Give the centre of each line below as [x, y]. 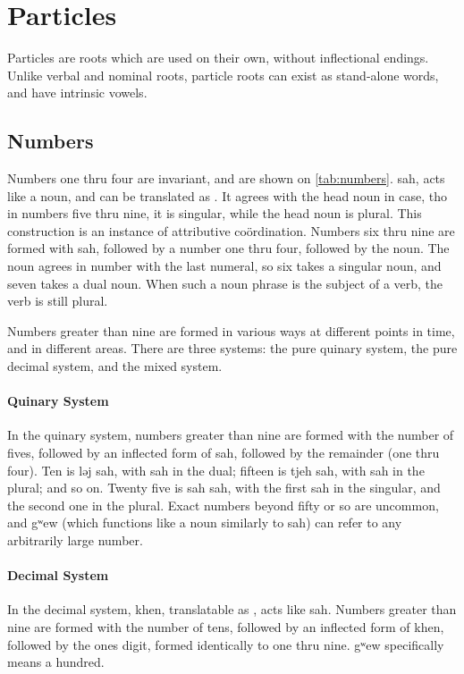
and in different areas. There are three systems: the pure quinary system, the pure [232, 348]
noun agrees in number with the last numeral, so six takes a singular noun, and [224, 266]
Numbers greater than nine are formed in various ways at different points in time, [231, 330]
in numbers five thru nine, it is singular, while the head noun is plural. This [215, 213]
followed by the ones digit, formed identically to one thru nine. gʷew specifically [226, 644]
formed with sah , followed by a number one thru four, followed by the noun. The [228, 248]
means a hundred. [56, 662]
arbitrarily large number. [75, 540]
